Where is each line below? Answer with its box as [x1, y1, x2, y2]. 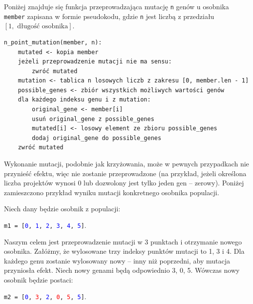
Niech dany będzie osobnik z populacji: [4, 203, 121, 214]
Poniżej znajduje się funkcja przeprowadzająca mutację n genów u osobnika [4, 1, 229, 11]
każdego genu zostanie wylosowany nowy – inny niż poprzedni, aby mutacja [4, 255, 230, 265]
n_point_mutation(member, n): [4, 39, 102, 46]
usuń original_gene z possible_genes [32, 115, 154, 122]
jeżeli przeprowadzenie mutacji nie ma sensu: [18, 58, 172, 65]
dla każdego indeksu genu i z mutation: [18, 96, 151, 103]
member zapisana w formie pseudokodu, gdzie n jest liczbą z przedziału [4, 11, 214, 21]
